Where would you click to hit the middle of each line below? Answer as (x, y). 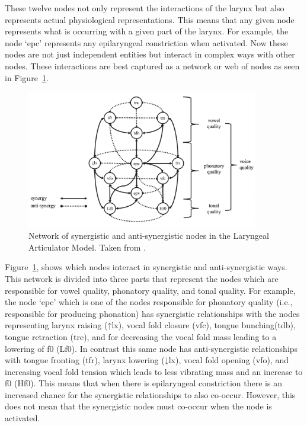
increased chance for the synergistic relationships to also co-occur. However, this (150, 394)
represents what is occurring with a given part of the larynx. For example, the (147, 31)
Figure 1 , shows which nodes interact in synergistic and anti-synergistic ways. (146, 267)
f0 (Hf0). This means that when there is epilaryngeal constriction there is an (143, 383)
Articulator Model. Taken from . (87, 247)
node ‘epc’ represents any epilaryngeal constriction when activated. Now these (146, 42)
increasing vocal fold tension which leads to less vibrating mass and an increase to (154, 371)
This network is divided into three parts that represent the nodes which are (142, 278)
